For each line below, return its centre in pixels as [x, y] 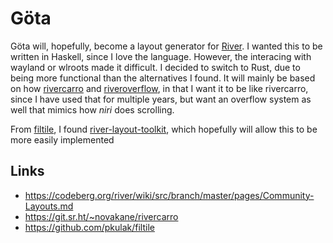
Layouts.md [49, 206]
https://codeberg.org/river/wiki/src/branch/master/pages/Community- [169, 195]
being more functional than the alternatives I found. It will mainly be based [163, 78]
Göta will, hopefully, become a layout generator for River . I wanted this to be [166, 46]
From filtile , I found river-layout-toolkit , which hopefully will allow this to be [164, 129]
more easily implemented [62, 139]
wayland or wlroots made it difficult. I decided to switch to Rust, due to [155, 67]
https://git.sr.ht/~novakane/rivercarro [101, 216]
